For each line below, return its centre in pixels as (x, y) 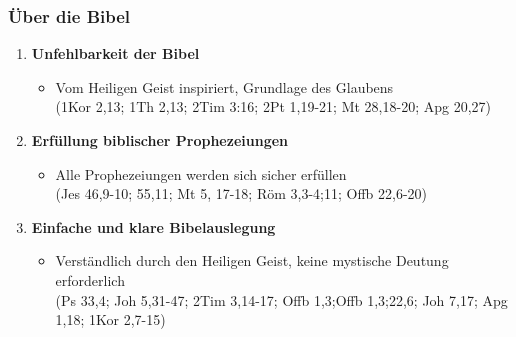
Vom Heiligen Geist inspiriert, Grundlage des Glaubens (224, 86)
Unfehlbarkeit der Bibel (115, 53)
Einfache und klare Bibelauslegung (153, 226)
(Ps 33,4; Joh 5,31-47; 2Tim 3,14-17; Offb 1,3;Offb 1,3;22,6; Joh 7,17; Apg (281, 299)
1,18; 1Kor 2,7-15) (110, 319)
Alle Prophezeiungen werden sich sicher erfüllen (201, 173)
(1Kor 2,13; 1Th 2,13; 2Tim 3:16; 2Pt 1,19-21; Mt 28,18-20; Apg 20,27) (273, 106)
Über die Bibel (69, 15)
